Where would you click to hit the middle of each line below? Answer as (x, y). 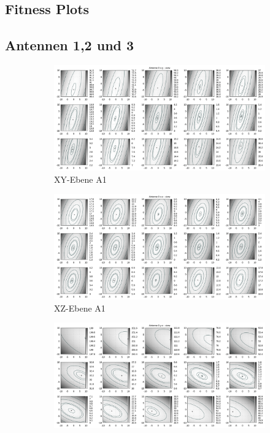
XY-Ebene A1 (80, 179)
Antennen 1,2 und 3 (70, 45)
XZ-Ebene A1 (80, 308)
